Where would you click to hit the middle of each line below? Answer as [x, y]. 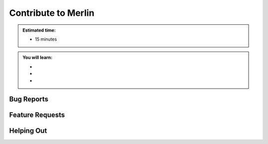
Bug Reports [29, 99]
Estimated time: [39, 30]
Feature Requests [37, 115]
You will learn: [37, 57]
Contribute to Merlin [52, 13]
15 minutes [46, 39]
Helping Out [28, 131]
